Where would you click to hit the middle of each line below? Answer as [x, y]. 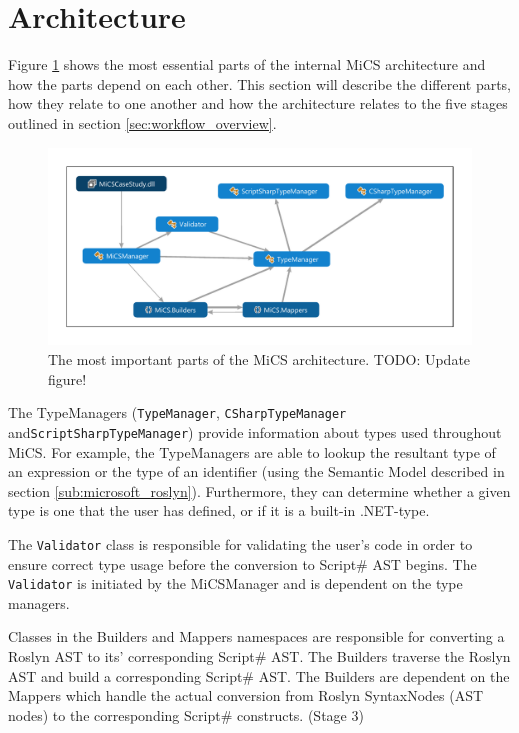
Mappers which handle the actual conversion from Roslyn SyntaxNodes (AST [246, 695]
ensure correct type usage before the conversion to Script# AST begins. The [242, 563]
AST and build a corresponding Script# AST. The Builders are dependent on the [259, 675]
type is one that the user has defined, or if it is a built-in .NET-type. [219, 510]
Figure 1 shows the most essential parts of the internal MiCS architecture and [247, 64]
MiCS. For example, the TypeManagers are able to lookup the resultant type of [252, 451]
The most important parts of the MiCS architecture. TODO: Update [259, 359]
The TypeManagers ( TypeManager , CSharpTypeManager [177, 412]
